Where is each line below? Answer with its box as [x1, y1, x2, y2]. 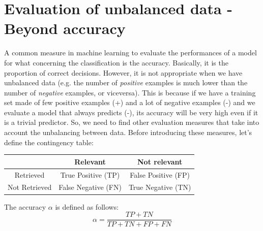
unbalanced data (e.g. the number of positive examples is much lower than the [4, 77, 248, 88]
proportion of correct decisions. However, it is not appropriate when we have [4, 67, 243, 78]
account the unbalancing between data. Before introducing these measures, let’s [4, 127, 252, 138]
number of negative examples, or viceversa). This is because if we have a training [4, 87, 256, 97]
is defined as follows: [55, 201, 119, 212]
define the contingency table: [4, 137, 94, 147]
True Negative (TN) [128, 182, 191, 192]
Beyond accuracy [4, 18, 126, 39]
